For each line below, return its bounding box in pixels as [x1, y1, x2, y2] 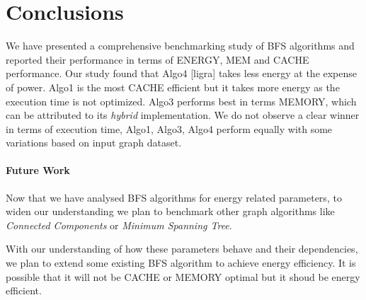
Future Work [6, 163, 70, 178]
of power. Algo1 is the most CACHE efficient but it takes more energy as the [6, 79, 340, 94]
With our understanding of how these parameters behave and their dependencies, [6, 241, 358, 256]
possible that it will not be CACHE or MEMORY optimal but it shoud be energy [6, 269, 360, 284]
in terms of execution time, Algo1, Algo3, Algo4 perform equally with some [6, 121, 333, 136]
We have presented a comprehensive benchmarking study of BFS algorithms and [6, 38, 355, 53]
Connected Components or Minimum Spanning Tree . [6, 217, 232, 232]
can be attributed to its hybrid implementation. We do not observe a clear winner [6, 108, 360, 122]
